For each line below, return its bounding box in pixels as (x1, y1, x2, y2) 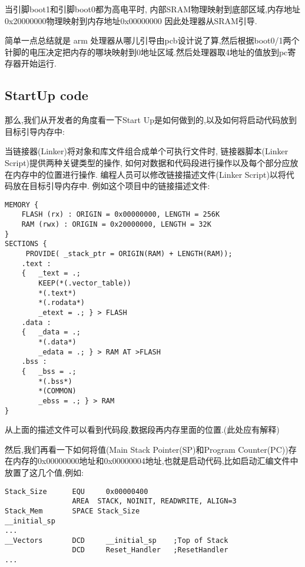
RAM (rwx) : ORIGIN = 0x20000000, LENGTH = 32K (21, 220, 211, 229)
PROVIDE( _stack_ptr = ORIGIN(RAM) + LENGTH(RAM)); (25, 250, 233, 258)
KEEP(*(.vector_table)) (38, 278, 131, 287)
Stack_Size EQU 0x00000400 (5, 487, 148, 496)
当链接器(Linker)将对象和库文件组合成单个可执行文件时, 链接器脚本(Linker (5, 145, 289, 157)
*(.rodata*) (38, 299, 85, 307)
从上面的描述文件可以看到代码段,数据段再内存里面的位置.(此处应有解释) (5, 423, 280, 436)
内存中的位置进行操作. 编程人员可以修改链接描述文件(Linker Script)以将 (12, 168, 286, 180)
